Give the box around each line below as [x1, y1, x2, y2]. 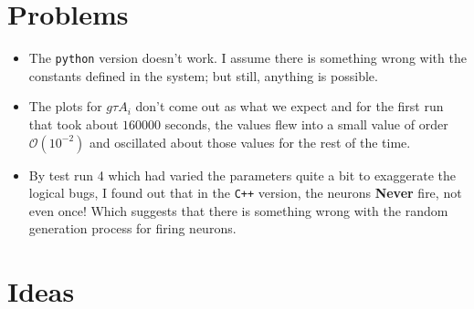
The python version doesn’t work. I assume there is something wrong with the [28, 48, 467, 67]
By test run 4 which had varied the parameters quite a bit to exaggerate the [28, 165, 456, 184]
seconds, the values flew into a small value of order [164, 114, 448, 133]
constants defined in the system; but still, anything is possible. [28, 66, 378, 85]
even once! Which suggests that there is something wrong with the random [28, 201, 448, 220]
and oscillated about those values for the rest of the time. [90, 132, 411, 151]
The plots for [28, 97, 102, 116]
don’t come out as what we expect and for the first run [135, 97, 444, 116]
